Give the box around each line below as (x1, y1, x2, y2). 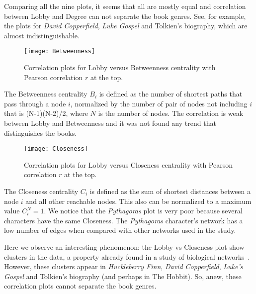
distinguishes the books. (4, 127, 77, 138)
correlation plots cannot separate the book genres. (4, 281, 157, 291)
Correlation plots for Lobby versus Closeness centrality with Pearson (24, 159, 233, 170)
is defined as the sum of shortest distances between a (89, 186, 251, 196)
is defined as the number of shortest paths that (99, 89, 243, 99)
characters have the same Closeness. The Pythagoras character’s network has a (4, 215, 243, 225)
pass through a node (4, 98, 66, 108)
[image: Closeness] (24, 145, 88, 153)
